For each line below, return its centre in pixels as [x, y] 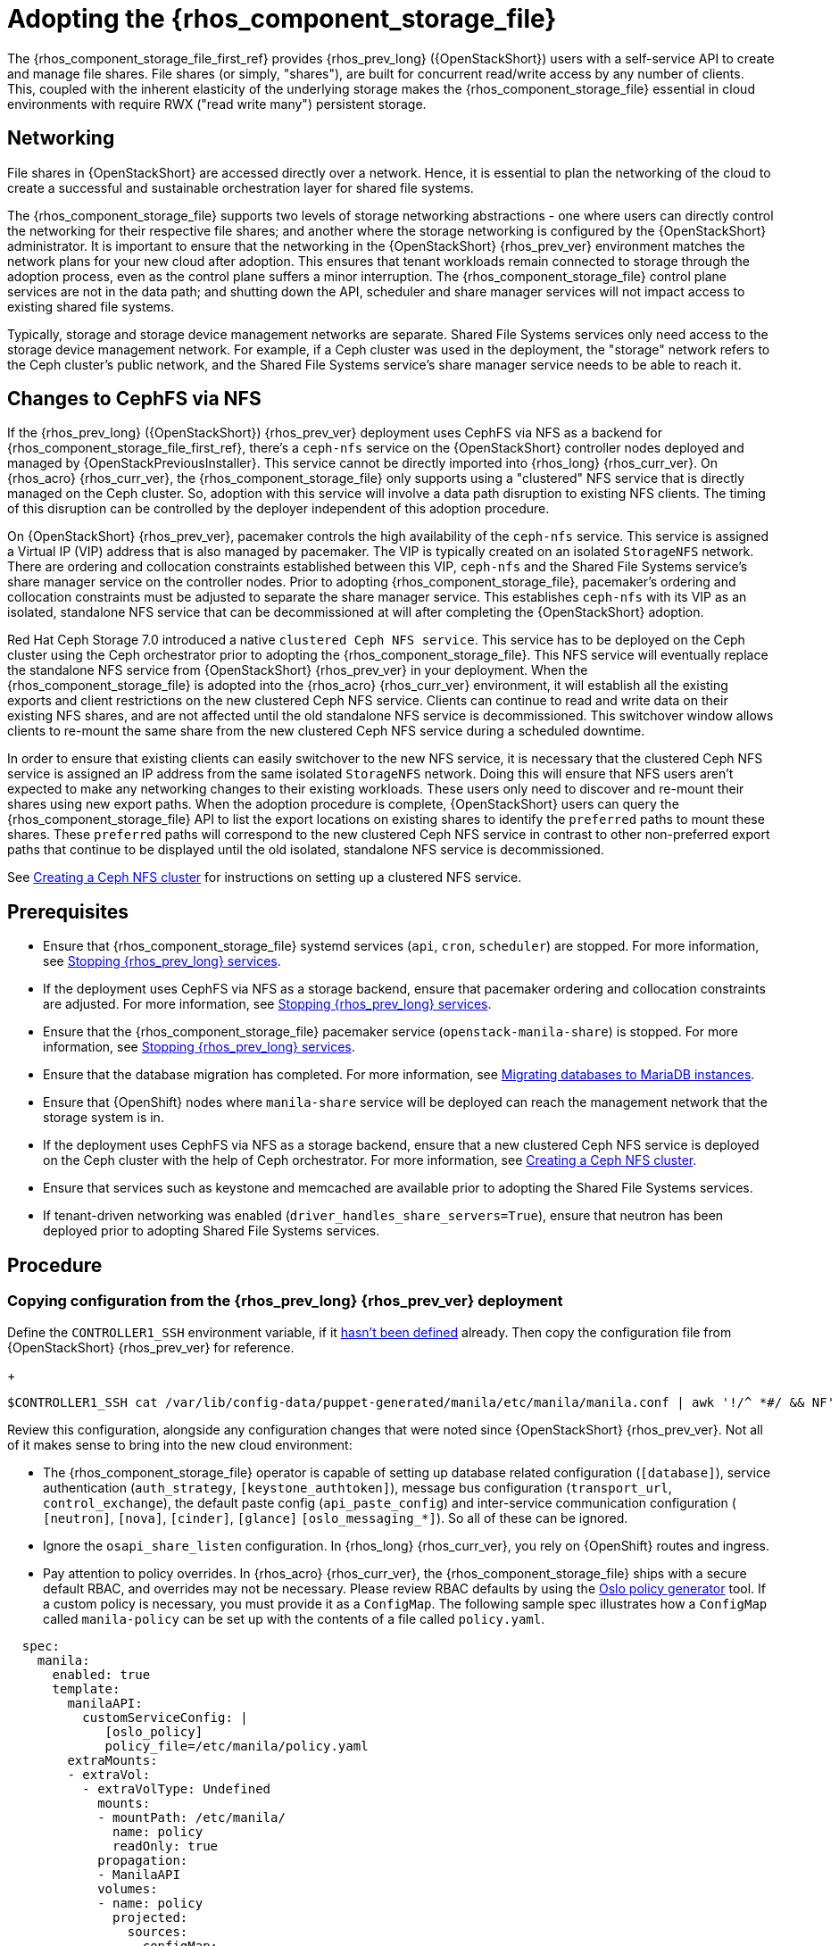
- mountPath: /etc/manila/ [191, 1817]
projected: [150, 1917]
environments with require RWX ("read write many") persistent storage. [217, 104]
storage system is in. [104, 1118]
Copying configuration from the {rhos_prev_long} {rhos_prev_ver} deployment [285, 1301]
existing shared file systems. [91, 306]
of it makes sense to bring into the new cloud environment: [180, 1444]
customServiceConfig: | [165, 1717]
